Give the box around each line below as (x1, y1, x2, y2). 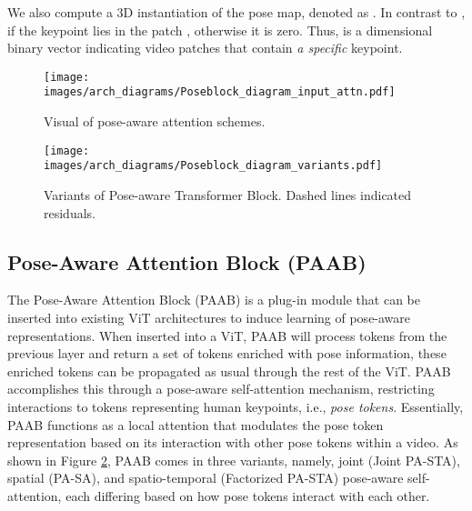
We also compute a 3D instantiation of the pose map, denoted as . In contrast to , (7, 3, 466, 21)
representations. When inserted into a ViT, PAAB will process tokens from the (7, 326, 447, 345)
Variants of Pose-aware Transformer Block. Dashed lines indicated (44, 185, 412, 204)
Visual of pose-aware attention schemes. (44, 112, 266, 131)
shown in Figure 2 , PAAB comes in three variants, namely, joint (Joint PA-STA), (7, 450, 460, 469)
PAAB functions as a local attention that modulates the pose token (7, 415, 384, 434)
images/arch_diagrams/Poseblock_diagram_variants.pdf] (44, 159, 383, 173)
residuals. (44, 203, 95, 222)
